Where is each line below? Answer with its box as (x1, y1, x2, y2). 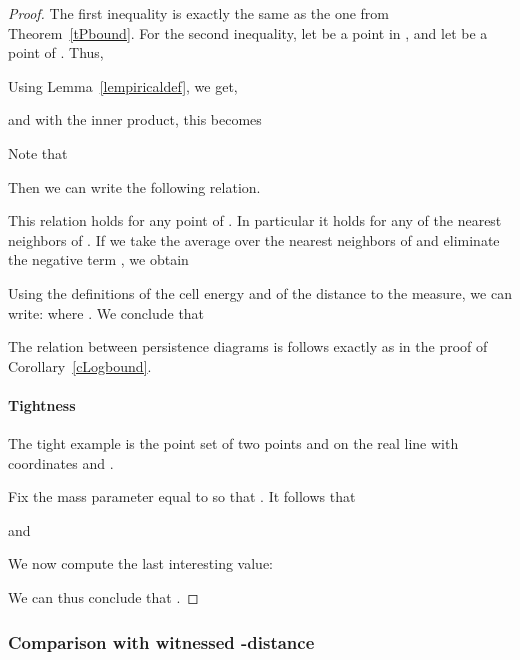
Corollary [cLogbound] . (8, 355, 152, 376)
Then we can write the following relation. (8, 176, 261, 197)
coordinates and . (8, 452, 114, 473)
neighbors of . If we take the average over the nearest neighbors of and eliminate (8, 229, 500, 250)
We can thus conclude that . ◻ (8, 587, 199, 608)
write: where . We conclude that (8, 302, 205, 323)
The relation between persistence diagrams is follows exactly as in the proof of (8, 336, 488, 357)
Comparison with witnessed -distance (8, 629, 315, 654)
